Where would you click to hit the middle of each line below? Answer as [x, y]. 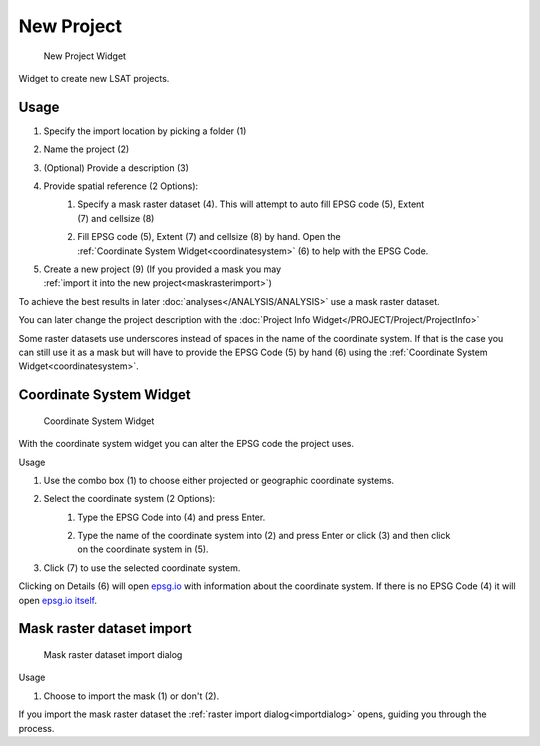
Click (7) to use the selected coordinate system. [142, 567]
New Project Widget [85, 56]
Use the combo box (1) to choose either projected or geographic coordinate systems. [219, 480]
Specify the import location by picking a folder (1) [145, 131]
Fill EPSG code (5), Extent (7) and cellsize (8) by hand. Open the [209, 237]
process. [36, 728]
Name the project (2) [86, 149]
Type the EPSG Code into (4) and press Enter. [171, 517]
